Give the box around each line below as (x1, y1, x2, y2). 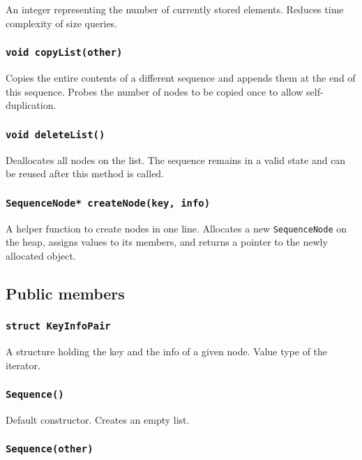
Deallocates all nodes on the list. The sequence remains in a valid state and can (6, 152, 346, 167)
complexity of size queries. (6, 15, 118, 30)
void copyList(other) (6, 47, 123, 59)
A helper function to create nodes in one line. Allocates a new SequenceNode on (6, 221, 347, 235)
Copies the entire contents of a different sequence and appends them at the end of (6, 70, 356, 84)
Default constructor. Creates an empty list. (6, 412, 190, 426)
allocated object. (6, 248, 76, 262)
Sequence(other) (6, 443, 93, 455)
